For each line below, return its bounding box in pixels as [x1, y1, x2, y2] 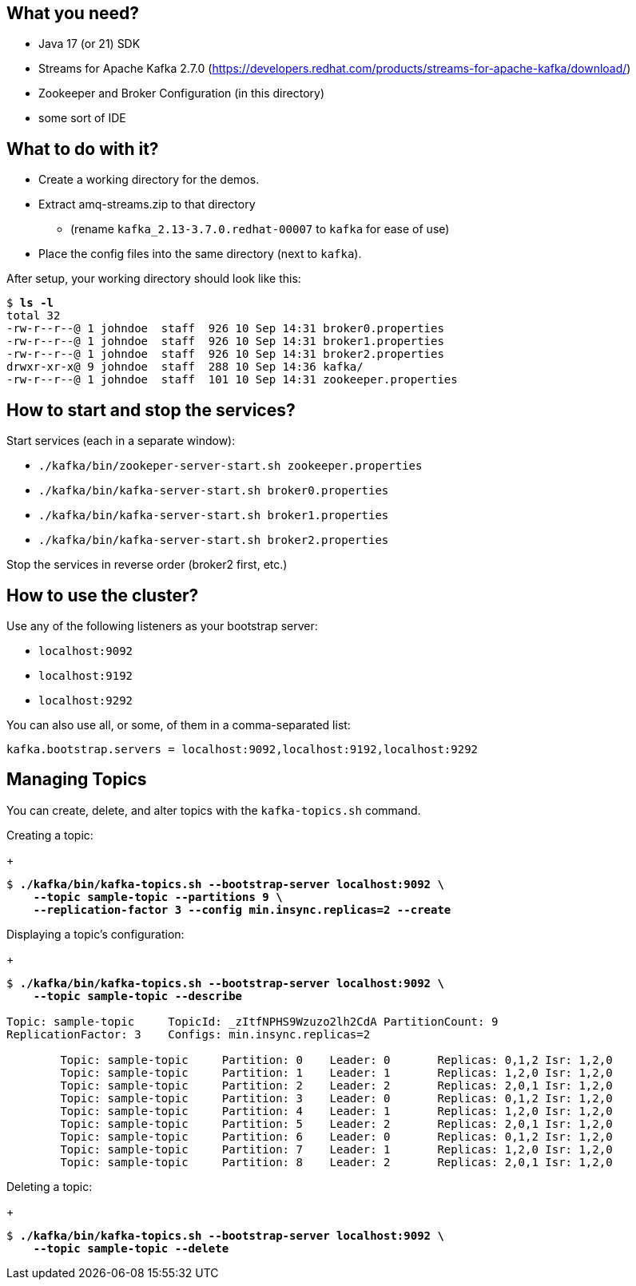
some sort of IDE [38, 111, 126, 125]
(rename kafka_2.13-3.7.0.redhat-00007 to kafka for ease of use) [70, 222, 450, 236]
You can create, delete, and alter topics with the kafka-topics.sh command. [6, 803, 421, 817]
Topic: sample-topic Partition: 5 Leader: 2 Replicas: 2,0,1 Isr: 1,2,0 [60, 1117, 613, 1130]
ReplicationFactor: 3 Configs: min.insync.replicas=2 [6, 1027, 371, 1041]
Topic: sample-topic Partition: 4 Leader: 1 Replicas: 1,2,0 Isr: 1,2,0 [60, 1104, 613, 1117]
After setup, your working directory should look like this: [6, 272, 301, 286]
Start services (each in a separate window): [6, 434, 236, 448]
